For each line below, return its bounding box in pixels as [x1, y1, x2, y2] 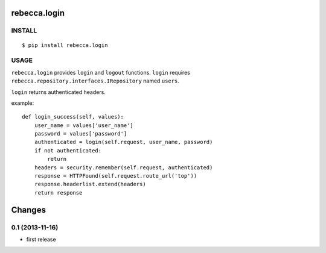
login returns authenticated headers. [11, 88, 106, 96]
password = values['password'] [34, 130, 127, 137]
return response [34, 189, 83, 196]
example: [11, 99, 34, 107]
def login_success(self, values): [22, 113, 124, 120]
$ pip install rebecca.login [22, 42, 108, 48]
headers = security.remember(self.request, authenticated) [34, 164, 213, 171]
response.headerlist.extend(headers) [34, 181, 146, 188]
